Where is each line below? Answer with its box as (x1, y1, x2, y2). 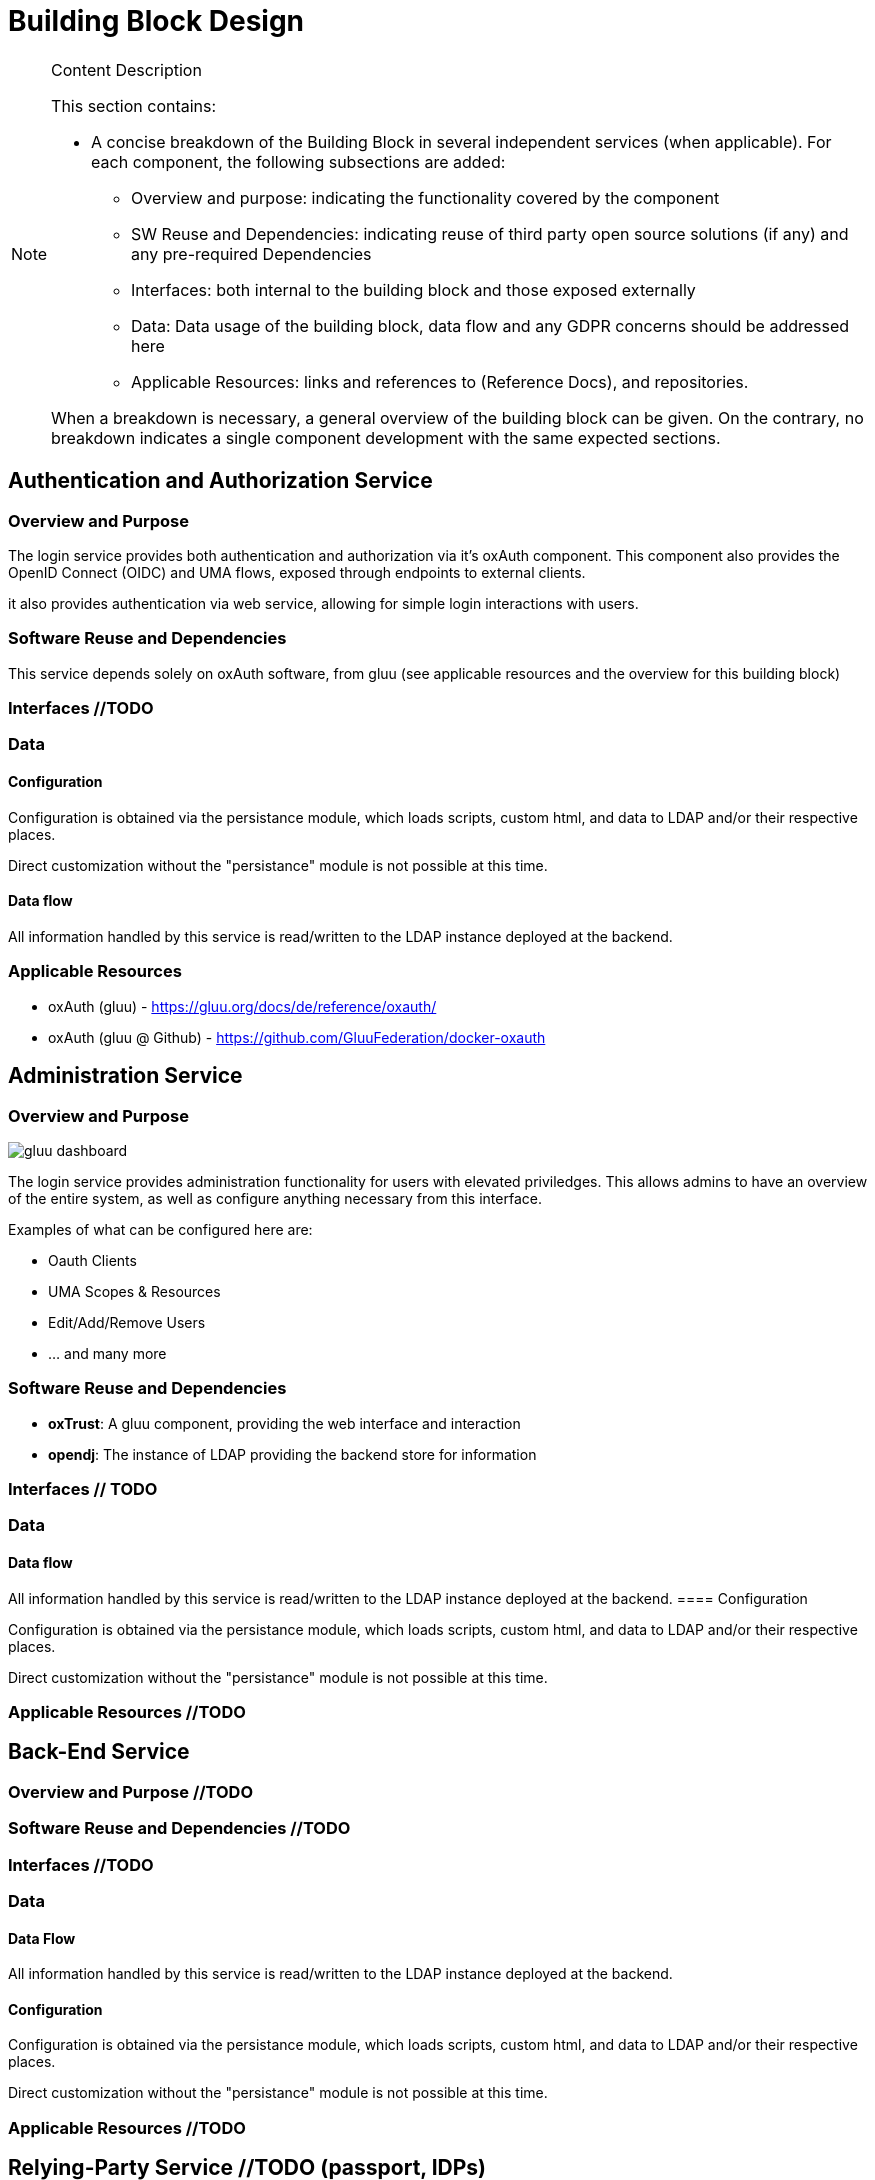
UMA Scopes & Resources (48, 1282, 221, 1300)
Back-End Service (8, 1739, 190, 1765)
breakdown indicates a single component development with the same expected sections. (51, 427, 721, 448)
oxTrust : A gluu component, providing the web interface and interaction (48, 1414, 521, 1432)
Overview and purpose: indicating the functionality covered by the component (131, 187, 720, 208)
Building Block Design (8, 4, 305, 38)
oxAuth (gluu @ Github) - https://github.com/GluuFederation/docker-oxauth (48, 1028, 546, 1046)
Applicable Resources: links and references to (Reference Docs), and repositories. (131, 371, 749, 392)
